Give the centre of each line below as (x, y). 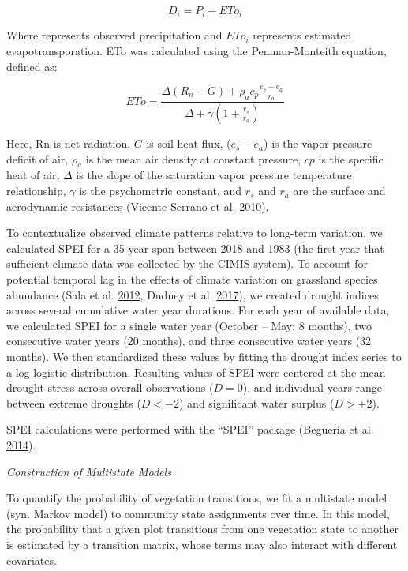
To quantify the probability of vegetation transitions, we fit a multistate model (197, 498)
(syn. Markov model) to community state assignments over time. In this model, (198, 513)
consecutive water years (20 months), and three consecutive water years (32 (189, 341)
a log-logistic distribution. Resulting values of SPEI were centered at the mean (196, 372)
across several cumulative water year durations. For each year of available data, (198, 310)
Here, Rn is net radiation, (69, 143)
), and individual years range (313, 387)
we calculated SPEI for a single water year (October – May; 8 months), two (189, 325)
